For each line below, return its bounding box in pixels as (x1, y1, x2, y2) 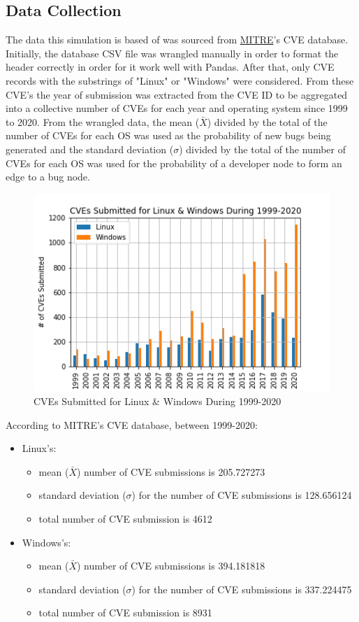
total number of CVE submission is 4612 (38, 511, 212, 525)
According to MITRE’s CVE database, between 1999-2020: (6, 417, 258, 432)
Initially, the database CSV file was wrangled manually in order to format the (6, 45, 339, 60)
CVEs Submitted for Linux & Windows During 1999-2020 (34, 393, 281, 408)
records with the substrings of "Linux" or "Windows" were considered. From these (6, 73, 354, 87)
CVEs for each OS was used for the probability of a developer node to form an (6, 155, 342, 170)
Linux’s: (22, 441, 57, 455)
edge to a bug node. (6, 169, 90, 184)
